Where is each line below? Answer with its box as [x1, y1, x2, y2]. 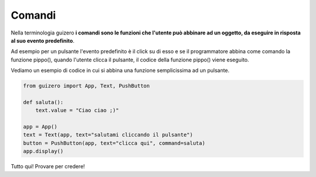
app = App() [23, 123, 58, 130]
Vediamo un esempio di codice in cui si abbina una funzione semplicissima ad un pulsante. [11, 67, 230, 74]
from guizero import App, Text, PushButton [23, 82, 150, 89]
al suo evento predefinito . [11, 37, 75, 44]
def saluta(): [23, 99, 64, 105]
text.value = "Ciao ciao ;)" [35, 107, 119, 114]
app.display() [23, 148, 64, 155]
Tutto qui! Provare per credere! [11, 163, 85, 170]
